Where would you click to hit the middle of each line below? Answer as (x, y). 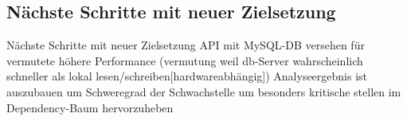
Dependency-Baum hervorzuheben (90, 107)
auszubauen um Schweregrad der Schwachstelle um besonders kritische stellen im (204, 91)
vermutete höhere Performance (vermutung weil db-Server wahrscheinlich (185, 60)
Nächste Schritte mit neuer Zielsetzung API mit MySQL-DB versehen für (186, 45)
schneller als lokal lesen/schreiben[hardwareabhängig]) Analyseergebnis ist (187, 76)
